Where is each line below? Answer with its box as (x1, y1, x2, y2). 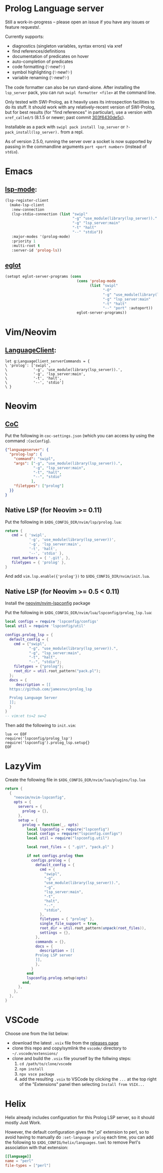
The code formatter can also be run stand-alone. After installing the (5, 84, 140, 90)
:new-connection (11, 207, 45, 212)
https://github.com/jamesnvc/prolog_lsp (9, 687, 92, 692)
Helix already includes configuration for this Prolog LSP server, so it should (5, 1114, 155, 1120)
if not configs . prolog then (26, 853, 83, 858)
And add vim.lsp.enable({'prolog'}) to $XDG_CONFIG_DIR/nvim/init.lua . (5, 573, 150, 579)
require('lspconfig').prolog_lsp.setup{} (5, 740, 90, 745)
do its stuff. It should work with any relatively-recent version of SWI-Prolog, (5, 104, 156, 110)
